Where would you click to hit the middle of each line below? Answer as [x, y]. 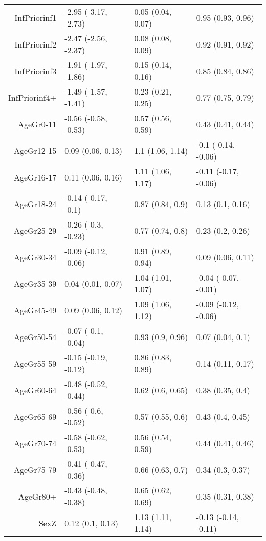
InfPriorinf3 [36, 71]
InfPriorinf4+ [32, 97]
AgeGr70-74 [35, 443]
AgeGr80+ [37, 496]
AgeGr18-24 [35, 204]
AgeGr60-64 [35, 390]
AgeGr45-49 [35, 310]
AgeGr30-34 [35, 257]
